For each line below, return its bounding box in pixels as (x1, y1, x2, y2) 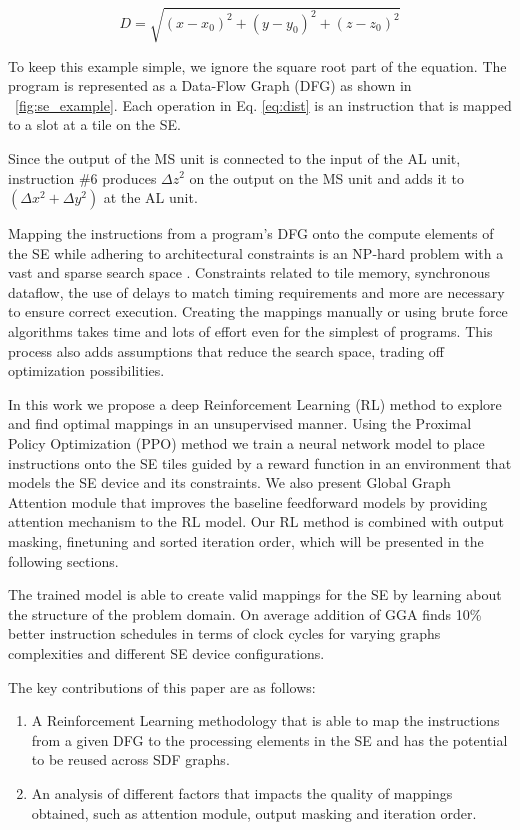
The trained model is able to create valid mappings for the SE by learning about (8, 584, 502, 605)
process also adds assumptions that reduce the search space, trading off (8, 340, 444, 361)
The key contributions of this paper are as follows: (8, 676, 316, 697)
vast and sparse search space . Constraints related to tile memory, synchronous (8, 262, 490, 283)
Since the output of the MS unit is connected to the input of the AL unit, (8, 147, 461, 168)
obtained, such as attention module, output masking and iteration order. (31, 802, 477, 823)
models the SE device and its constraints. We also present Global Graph (8, 472, 451, 493)
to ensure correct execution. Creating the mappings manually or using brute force (8, 301, 508, 322)
